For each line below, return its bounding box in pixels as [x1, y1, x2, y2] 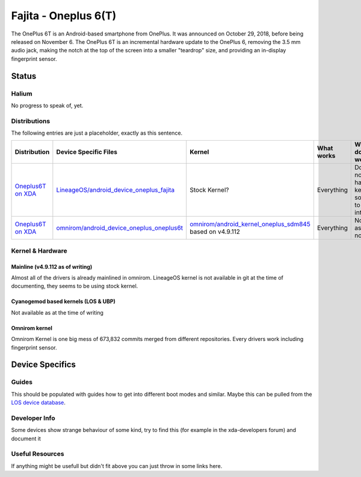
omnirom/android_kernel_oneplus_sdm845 [190, 220, 311, 229]
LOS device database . [11, 399, 66, 406]
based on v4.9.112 [190, 227, 241, 236]
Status [11, 71, 37, 81]
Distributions [11, 117, 51, 125]
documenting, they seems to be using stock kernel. [11, 283, 138, 290]
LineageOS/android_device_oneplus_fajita [56, 186, 175, 194]
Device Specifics [11, 360, 76, 370]
